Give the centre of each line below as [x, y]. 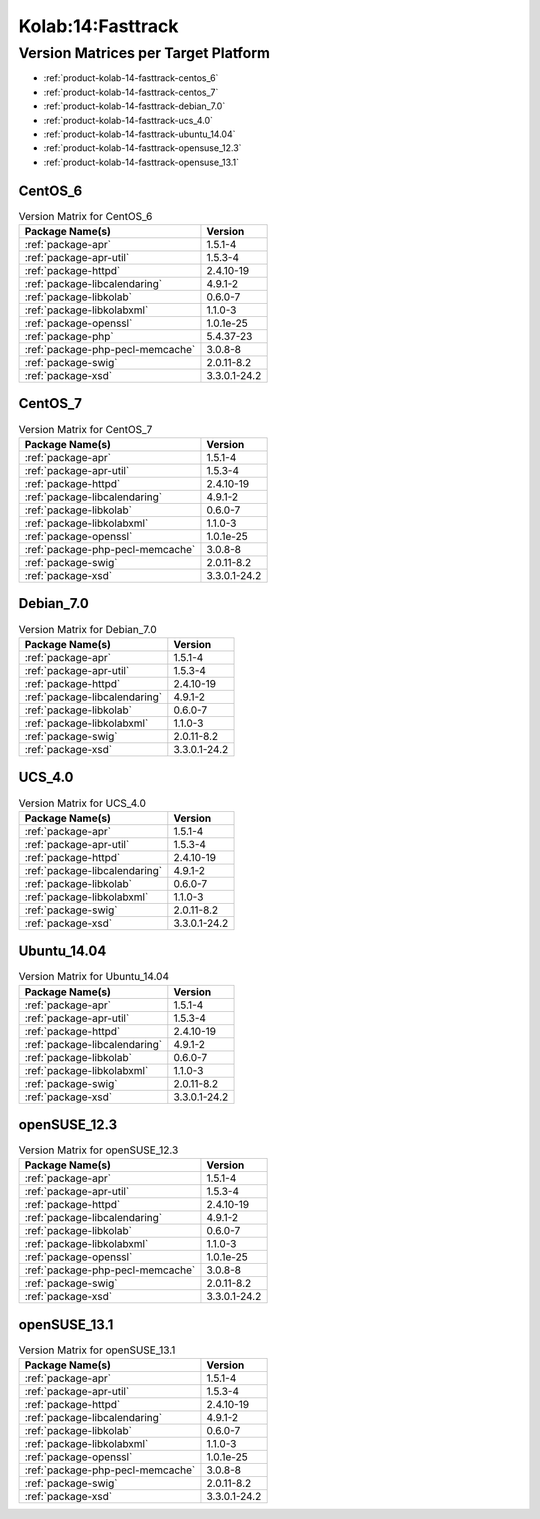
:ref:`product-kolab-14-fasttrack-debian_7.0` [134, 106]
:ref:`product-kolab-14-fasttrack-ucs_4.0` [128, 120]
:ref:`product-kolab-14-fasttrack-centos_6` [131, 78]
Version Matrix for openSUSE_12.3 [98, 1150]
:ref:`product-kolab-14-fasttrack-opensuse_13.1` [141, 162]
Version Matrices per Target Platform [144, 53]
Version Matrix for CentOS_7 [85, 429]
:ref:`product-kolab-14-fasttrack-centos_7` [131, 92]
